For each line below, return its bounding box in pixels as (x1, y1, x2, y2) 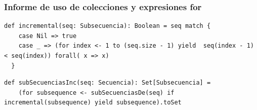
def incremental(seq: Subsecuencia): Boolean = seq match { (4, 22, 211, 30)
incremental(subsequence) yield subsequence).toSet (4, 99, 182, 106)
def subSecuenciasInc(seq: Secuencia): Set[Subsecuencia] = (4, 79, 211, 87)
